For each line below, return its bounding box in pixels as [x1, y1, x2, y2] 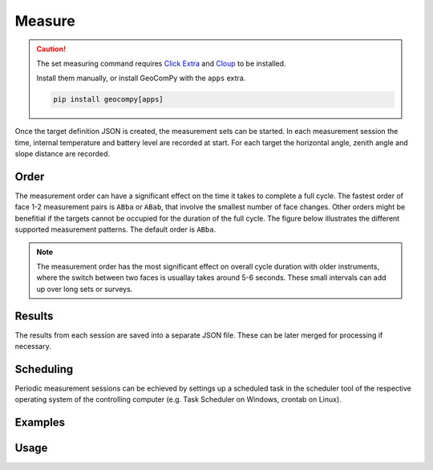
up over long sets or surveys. [36, 284, 133, 294]
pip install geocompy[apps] [53, 95, 164, 104]
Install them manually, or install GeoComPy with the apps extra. [36, 73, 246, 83]
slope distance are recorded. [14, 149, 111, 159]
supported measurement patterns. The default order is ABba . [14, 225, 216, 234]
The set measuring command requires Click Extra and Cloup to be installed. [36, 59, 286, 68]
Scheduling [14, 362, 74, 376]
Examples [14, 415, 66, 429]
